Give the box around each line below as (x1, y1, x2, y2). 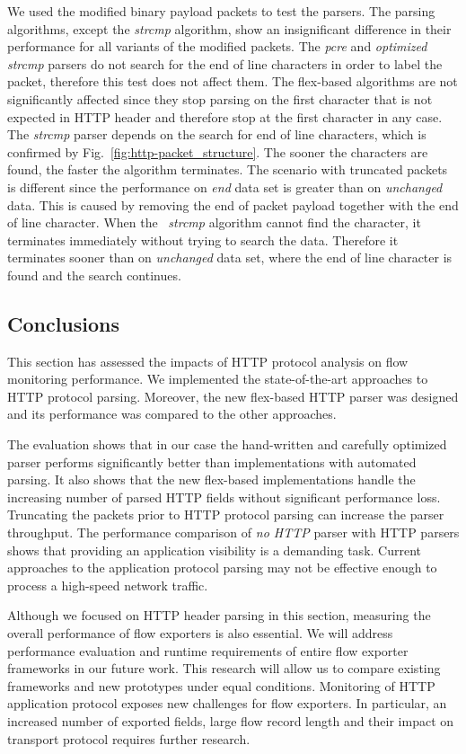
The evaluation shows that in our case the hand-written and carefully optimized (7, 435, 447, 454)
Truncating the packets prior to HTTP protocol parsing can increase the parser (7, 505, 444, 524)
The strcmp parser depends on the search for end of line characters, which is (7, 125, 426, 144)
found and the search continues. (7, 265, 181, 284)
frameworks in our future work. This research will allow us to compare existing (7, 659, 441, 678)
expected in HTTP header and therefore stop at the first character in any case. (7, 107, 443, 126)
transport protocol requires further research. (7, 729, 251, 748)
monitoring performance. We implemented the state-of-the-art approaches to (7, 369, 428, 388)
